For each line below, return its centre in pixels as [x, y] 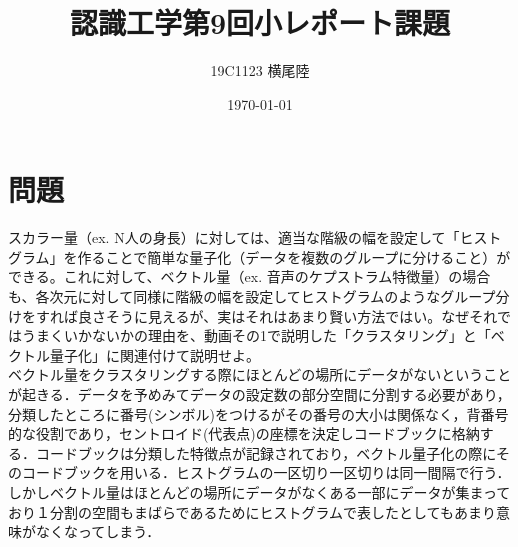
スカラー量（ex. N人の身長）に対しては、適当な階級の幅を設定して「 [234, 237]
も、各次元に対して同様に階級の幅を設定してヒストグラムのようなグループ [252, 296]
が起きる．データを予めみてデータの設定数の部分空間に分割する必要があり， [259, 394]
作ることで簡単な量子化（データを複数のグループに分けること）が [294, 256]
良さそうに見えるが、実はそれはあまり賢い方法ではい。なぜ [273, 315]
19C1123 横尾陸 [260, 70]
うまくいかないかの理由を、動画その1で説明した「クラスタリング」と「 [256, 335]
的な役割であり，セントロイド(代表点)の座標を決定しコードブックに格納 [244, 433]
